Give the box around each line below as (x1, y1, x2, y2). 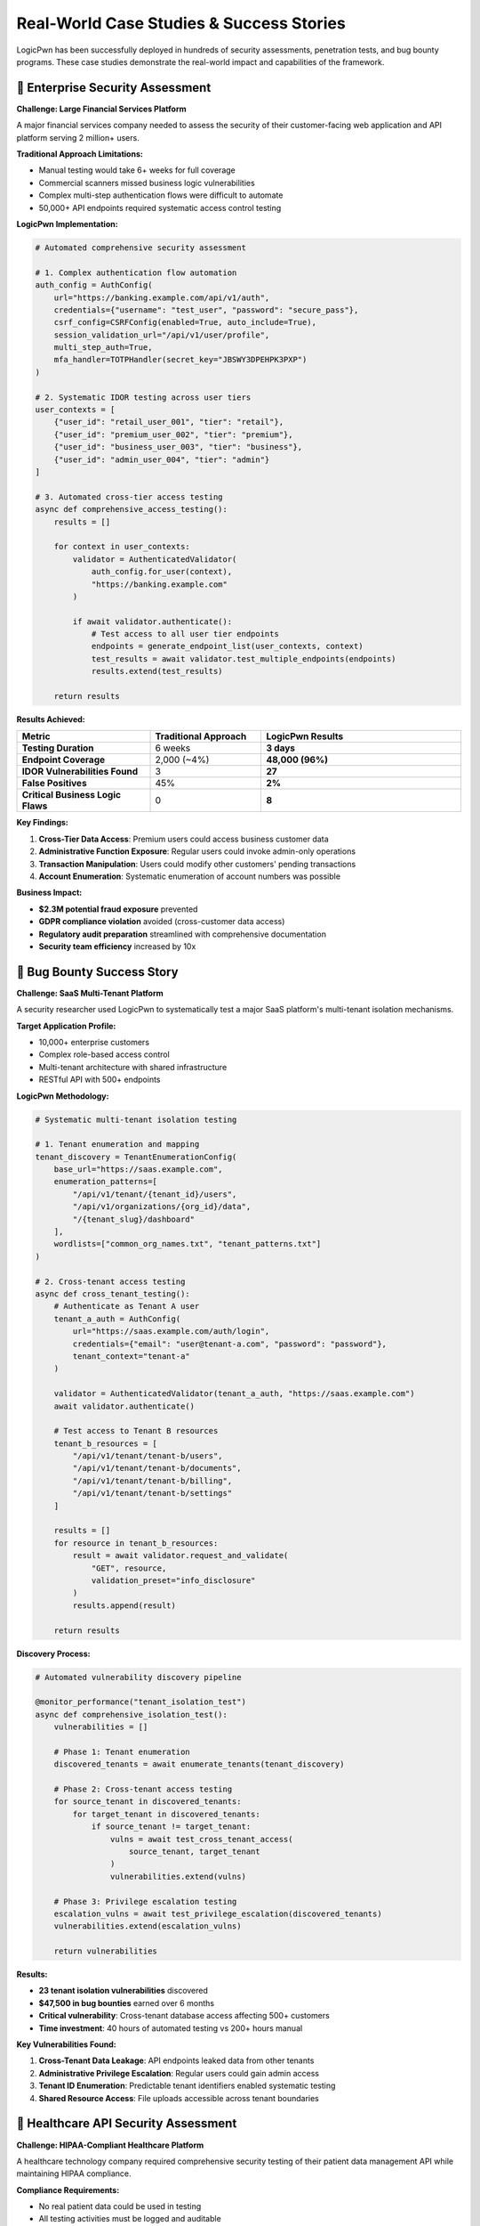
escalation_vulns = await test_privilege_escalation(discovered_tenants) (53, 1908, 382, 1919)
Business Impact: (16, 887, 83, 898)
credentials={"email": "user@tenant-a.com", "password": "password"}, (72, 1338, 387, 1349)
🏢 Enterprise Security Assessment (16, 80, 212, 95)
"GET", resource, (91, 1563, 167, 1573)
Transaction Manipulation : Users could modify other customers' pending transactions (38, 858, 356, 869)
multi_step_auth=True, (53, 343, 153, 353)
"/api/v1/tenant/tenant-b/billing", (72, 1475, 233, 1486)
